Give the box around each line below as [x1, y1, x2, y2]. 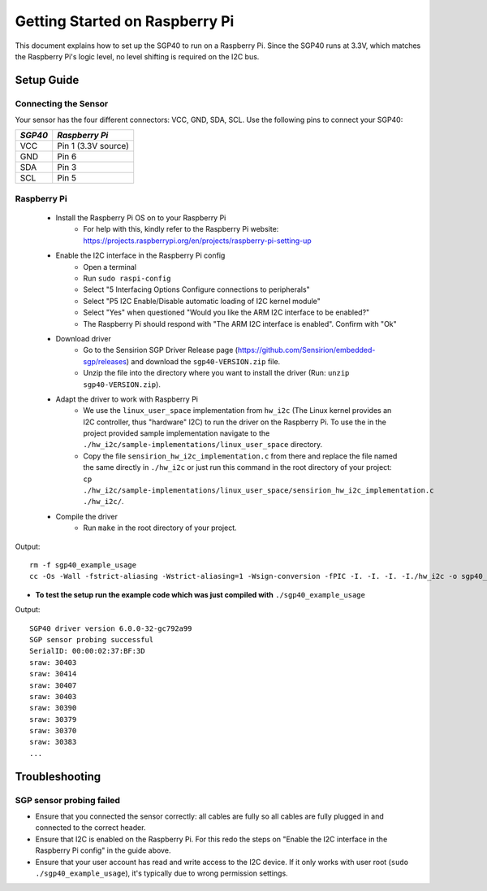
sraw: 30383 [29, 737, 77, 747]
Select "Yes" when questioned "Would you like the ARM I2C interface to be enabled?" [83, 307, 370, 317]
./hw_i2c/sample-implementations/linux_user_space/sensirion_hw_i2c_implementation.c [83, 486, 434, 495]
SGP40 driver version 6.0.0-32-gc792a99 [29, 624, 192, 633]
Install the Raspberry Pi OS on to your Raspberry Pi [55, 213, 226, 223]
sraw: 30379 [29, 715, 77, 724]
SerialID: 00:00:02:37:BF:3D [29, 646, 145, 656]
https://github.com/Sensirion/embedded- [237, 346, 376, 355]
